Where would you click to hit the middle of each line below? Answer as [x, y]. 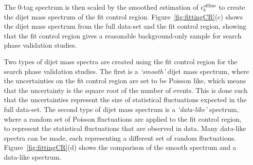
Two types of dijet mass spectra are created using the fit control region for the [121, 61]
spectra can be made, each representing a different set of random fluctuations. [120, 137]
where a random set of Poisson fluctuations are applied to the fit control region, [123, 119]
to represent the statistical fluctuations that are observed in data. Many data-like [125, 128]
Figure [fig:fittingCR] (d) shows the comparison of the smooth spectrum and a [120, 147]
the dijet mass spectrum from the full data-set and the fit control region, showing [125, 26]
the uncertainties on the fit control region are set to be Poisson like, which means [125, 81]
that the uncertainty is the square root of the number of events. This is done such [126, 90]
